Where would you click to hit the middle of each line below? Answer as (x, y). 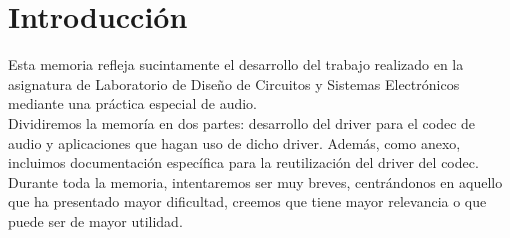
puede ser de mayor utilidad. (95, 220)
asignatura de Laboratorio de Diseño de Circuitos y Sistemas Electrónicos (234, 83)
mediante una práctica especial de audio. (133, 103)
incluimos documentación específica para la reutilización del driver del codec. (243, 162)
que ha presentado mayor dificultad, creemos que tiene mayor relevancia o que (247, 201)
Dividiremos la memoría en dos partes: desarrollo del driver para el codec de (242, 122)
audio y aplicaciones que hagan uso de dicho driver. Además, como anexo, (234, 142)
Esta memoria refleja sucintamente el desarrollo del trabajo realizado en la (236, 64)
